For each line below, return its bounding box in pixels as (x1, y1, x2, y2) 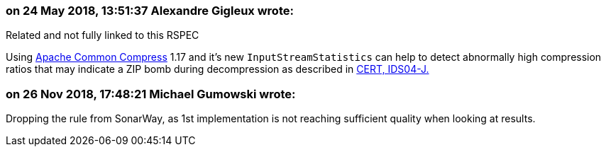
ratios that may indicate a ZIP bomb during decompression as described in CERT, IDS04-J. (6, 63, 429, 76)
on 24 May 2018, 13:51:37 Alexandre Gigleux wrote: (6, 4, 294, 18)
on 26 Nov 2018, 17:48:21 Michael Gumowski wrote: (6, 86, 296, 101)
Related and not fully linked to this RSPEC (6, 29, 199, 42)
